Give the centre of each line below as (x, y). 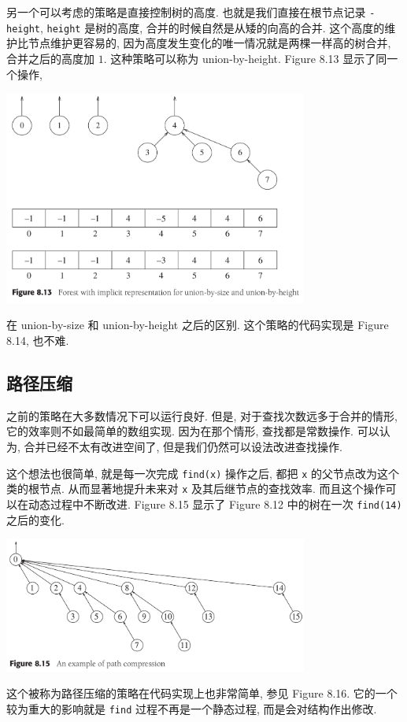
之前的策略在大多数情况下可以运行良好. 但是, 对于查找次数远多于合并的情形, (202, 415)
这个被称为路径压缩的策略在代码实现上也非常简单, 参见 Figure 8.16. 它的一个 (202, 693)
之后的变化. (35, 519)
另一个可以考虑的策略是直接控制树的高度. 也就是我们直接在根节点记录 (186, 12)
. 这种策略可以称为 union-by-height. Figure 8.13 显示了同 (245, 58)
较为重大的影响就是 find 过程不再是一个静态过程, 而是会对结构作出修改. (192, 709)
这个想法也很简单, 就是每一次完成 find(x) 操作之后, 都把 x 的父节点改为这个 (203, 473)
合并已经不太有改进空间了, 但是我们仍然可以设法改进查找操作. (183, 447)
